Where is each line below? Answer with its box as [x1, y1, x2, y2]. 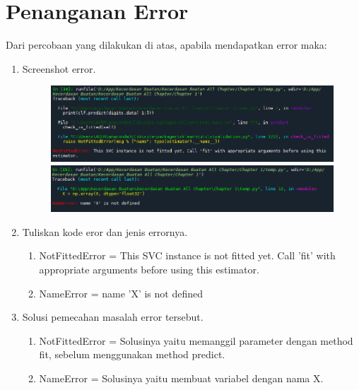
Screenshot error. [22, 61, 96, 76]
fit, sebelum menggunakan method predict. [39, 347, 225, 362]
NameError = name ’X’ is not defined [39, 285, 203, 300]
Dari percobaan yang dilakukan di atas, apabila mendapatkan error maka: [6, 37, 327, 52]
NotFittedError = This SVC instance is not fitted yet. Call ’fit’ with [39, 248, 336, 263]
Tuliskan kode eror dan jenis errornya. [22, 224, 188, 239]
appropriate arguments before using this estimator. [39, 262, 259, 277]
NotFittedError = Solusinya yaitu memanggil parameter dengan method [39, 333, 353, 348]
